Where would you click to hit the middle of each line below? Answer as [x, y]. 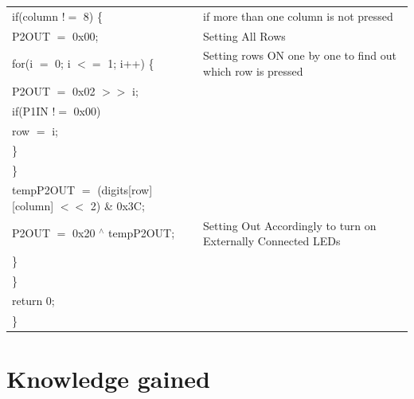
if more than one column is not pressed [298, 16]
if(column [35, 16]
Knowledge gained [108, 378]
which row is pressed [253, 71]
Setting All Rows [244, 35]
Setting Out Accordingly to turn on [290, 225]
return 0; [33, 300]
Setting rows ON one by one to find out [300, 55]
